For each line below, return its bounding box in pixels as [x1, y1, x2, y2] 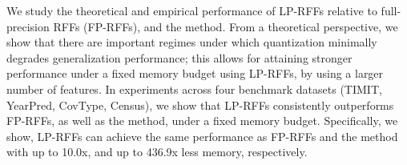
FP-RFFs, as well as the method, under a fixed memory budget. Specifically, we [6, 112, 398, 129]
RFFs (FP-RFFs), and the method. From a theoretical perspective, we [53, 18, 398, 34]
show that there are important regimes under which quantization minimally [6, 34, 377, 50]
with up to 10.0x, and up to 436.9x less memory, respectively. [6, 143, 308, 160]
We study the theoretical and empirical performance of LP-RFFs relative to [6, 2, 377, 18]
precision [6, 18, 50, 34]
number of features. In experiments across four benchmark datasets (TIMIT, [6, 80, 382, 97]
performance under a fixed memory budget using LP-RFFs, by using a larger [6, 65, 384, 82]
